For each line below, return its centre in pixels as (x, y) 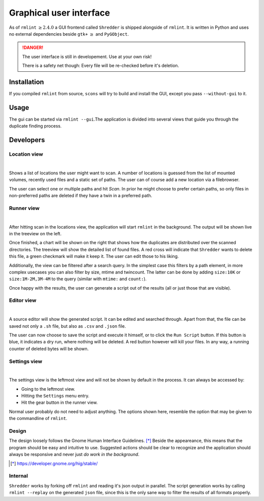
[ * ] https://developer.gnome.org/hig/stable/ (54, 463)
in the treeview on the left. (35, 233)
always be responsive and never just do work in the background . (74, 455)
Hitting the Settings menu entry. (55, 396)
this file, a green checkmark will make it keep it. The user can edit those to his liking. (94, 256)
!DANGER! (33, 48)
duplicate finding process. (35, 126)
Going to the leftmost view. (48, 389)
